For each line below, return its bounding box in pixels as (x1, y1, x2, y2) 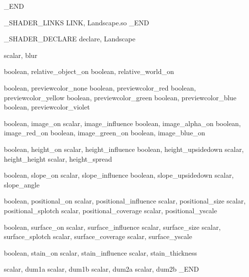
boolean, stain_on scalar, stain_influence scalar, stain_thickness (4, 247, 197, 258)
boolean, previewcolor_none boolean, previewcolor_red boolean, (4, 82, 196, 92)
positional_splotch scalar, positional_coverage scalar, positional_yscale (4, 205, 217, 215)
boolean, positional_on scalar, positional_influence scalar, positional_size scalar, (4, 196, 246, 206)
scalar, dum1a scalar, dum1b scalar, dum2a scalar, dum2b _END (4, 264, 199, 274)
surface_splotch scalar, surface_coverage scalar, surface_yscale (4, 231, 192, 241)
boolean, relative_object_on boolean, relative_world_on (4, 66, 174, 76)
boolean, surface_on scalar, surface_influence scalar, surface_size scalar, (4, 222, 221, 232)
